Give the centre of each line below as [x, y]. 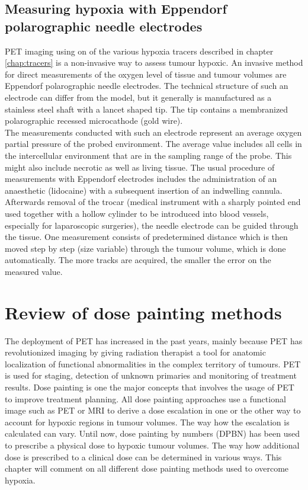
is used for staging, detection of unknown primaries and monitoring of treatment [151, 375]
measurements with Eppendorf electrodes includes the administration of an [141, 179]
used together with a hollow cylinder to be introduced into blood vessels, [137, 213]
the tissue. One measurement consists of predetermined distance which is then [146, 237]
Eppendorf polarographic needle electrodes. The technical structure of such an [147, 86]
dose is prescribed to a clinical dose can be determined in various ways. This [143, 457]
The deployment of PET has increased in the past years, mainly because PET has [154, 340]
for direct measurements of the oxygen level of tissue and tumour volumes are [146, 74]
